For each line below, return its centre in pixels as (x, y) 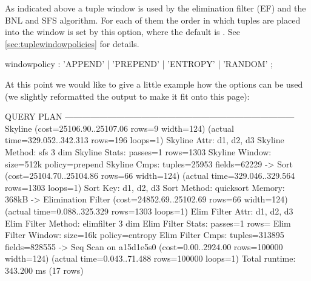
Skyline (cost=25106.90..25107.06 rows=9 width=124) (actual (119, 128)
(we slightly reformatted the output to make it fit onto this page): (127, 96)
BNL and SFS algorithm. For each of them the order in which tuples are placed (153, 20)
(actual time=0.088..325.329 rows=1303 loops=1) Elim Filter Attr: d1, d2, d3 (149, 211)
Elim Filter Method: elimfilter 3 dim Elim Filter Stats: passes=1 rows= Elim (148, 223)
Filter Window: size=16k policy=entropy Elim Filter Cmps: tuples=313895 (145, 235)
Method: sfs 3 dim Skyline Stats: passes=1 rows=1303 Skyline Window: (138, 151)
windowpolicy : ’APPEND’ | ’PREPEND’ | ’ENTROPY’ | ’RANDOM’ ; (139, 64)
